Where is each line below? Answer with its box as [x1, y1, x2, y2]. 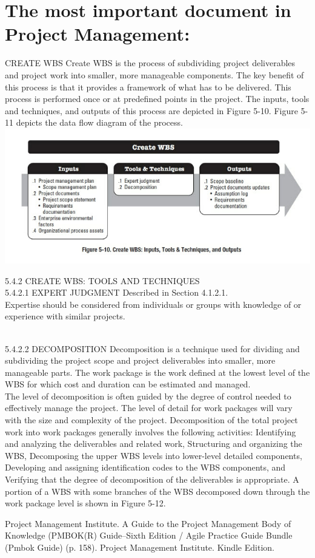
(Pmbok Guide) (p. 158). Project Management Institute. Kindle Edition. [5, 541, 274, 553]
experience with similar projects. [5, 310, 125, 322]
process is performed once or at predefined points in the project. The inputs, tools [5, 92, 310, 105]
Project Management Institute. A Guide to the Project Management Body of [5, 517, 291, 529]
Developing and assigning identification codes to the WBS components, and [5, 461, 286, 474]
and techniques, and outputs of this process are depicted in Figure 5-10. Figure [5, 104, 298, 117]
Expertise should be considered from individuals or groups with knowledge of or [5, 298, 302, 310]
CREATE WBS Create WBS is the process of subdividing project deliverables [5, 56, 296, 69]
